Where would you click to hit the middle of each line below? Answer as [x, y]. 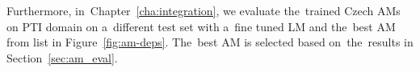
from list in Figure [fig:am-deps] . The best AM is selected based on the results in [210, 42]
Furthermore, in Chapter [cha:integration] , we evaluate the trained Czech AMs [204, 10]
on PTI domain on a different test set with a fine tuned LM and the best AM [201, 26]
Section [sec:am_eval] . [62, 57]
